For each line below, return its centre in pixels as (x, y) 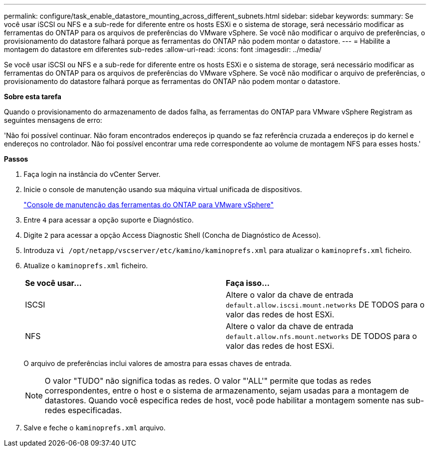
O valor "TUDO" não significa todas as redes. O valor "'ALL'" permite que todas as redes (208, 381)
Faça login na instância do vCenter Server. (92, 174)
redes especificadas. (83, 410)
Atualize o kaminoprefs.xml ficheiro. (86, 266)
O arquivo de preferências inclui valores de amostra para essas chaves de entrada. (158, 363)
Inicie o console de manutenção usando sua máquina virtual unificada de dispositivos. (163, 189)
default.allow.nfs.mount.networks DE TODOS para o (322, 336)
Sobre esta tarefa (33, 97)
